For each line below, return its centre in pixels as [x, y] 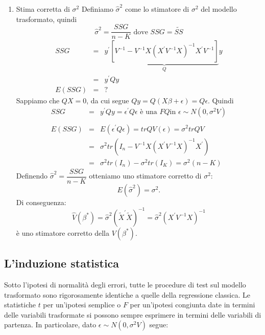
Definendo [32, 176]
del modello [219, 9]
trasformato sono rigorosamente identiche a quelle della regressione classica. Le [127, 294]
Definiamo [97, 9]
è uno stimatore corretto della [63, 232]
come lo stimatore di [157, 9]
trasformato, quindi [46, 19]
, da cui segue [108, 100]
